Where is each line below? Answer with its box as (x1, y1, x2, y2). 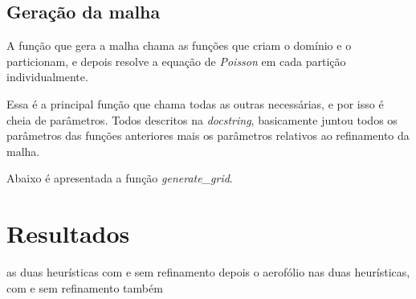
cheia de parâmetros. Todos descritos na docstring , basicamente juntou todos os (6, 111, 398, 128)
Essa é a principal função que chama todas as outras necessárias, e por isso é (6, 95, 384, 112)
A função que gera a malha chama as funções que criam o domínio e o (6, 37, 352, 54)
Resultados (6, 217, 130, 250)
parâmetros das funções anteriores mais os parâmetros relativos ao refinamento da (6, 127, 410, 144)
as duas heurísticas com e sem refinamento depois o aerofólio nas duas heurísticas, (6, 264, 410, 281)
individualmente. (6, 68, 88, 85)
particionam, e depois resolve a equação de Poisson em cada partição (6, 52, 346, 69)
